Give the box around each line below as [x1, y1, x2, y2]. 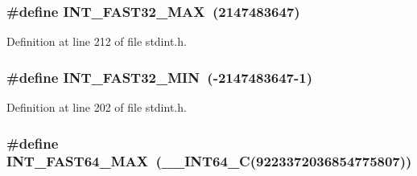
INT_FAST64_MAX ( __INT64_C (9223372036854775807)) [6, 151, 412, 171]
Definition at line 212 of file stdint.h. [6, 33, 187, 50]
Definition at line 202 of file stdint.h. [6, 99, 187, 116]
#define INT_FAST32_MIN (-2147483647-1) [6, 67, 312, 87]
